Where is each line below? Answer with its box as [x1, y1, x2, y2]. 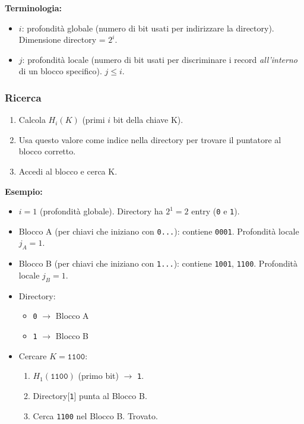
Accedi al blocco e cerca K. [18, 164, 118, 177]
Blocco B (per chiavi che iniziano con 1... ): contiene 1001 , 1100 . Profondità [18, 257, 298, 270]
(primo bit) [78, 369, 119, 382]
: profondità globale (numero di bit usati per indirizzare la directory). [21, 21, 274, 34]
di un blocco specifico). [18, 65, 102, 77]
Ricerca [5, 90, 42, 105]
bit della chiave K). [113, 113, 183, 126]
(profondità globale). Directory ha [39, 205, 163, 217]
